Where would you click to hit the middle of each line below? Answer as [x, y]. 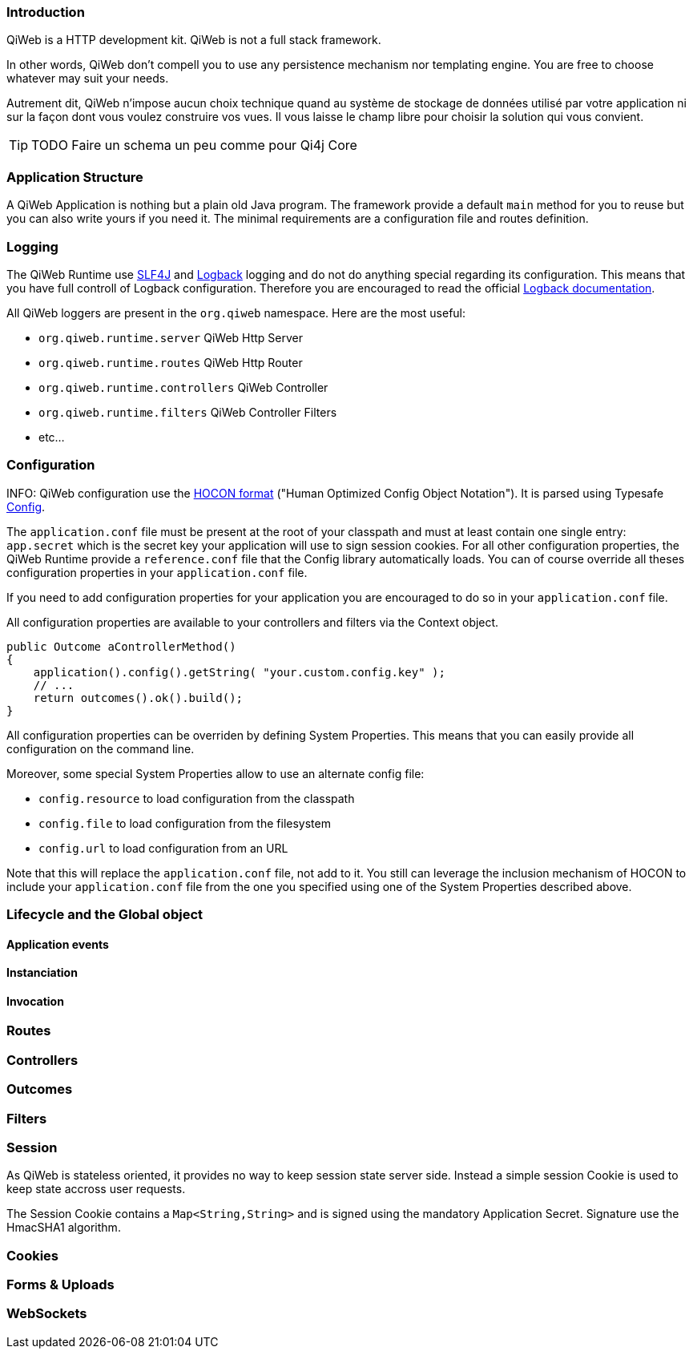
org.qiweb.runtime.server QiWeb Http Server [171, 337]
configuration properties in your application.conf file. [157, 572]
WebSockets [47, 1314]
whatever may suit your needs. [88, 79]
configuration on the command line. [101, 748]
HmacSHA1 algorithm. [64, 1228]
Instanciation [42, 973]
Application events [58, 944]
